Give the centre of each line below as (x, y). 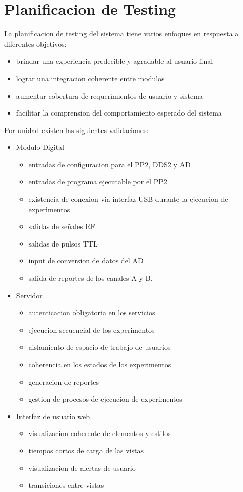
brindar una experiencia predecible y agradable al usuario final (115, 61)
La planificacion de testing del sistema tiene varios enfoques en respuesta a (121, 34)
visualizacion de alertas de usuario (82, 468)
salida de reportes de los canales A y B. (90, 278)
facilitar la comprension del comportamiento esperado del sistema (119, 113)
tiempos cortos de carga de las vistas (86, 450)
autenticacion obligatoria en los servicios (92, 313)
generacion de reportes (64, 381)
